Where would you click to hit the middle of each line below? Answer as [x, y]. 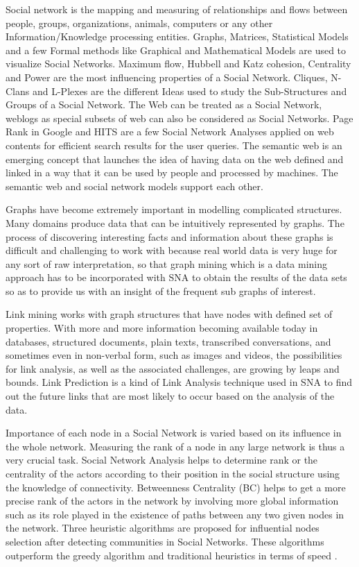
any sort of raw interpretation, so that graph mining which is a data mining [167, 263]
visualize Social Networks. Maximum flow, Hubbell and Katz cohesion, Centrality [178, 64]
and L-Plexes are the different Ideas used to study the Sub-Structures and [190, 91]
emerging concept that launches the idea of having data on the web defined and [175, 159]
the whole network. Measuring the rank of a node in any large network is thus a [175, 446]
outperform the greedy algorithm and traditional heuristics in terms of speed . [172, 555]
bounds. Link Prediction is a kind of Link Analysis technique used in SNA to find [179, 382]
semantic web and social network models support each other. [134, 186]
